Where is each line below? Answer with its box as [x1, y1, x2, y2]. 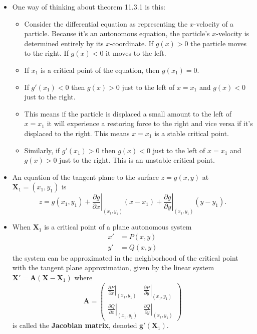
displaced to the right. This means [24, 128, 130, 138]
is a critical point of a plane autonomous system [44, 221, 192, 232]
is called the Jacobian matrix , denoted [12, 320, 137, 330]
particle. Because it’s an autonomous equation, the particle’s [24, 28, 210, 39]
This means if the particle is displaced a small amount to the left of [24, 108, 231, 119]
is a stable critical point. [154, 128, 229, 138]
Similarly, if [24, 145, 60, 155]
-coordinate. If [110, 38, 154, 48]
